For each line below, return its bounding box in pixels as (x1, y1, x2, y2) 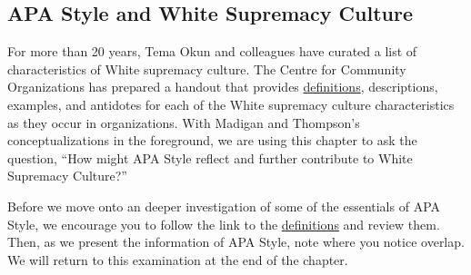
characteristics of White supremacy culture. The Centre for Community (7, 59, 406, 78)
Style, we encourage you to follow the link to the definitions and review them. (7, 214, 440, 233)
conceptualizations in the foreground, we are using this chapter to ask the (7, 131, 417, 150)
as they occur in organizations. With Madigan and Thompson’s (7, 113, 360, 132)
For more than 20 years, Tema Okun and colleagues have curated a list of (7, 42, 417, 61)
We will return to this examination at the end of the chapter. (7, 250, 348, 269)
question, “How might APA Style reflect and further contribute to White (7, 148, 413, 167)
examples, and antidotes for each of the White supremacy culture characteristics (7, 94, 455, 113)
